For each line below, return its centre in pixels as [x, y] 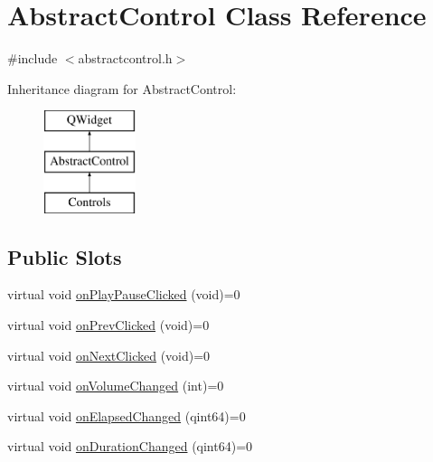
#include [33, 58]
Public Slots [65, 256]
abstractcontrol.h [125, 58]
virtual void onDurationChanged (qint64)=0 [130, 446]
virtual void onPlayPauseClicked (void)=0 [124, 294]
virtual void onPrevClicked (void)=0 [108, 325]
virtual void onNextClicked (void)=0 [109, 355]
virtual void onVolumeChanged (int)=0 [116, 386]
